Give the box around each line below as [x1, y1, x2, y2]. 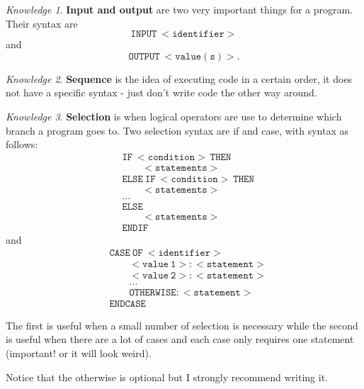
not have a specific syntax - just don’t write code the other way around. [6, 85, 317, 100]
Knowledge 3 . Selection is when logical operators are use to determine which [6, 108, 342, 123]
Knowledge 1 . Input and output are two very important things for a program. [6, 2, 353, 16]
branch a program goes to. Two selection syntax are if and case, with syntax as [6, 123, 348, 137]
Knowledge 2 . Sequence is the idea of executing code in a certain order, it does [6, 71, 353, 86]
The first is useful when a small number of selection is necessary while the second [6, 317, 358, 332]
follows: [6, 137, 38, 152]
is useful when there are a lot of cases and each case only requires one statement [6, 332, 354, 346]
